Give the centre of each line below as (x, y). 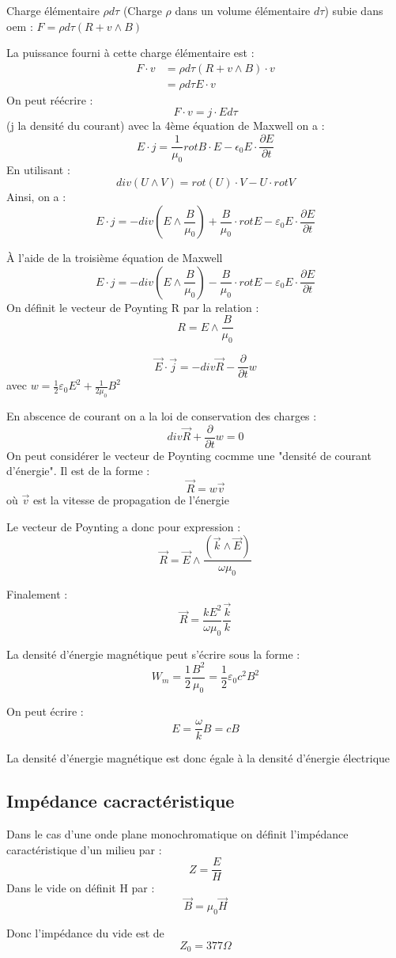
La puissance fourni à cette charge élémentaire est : (130, 53)
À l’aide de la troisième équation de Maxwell (115, 258)
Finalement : (37, 594)
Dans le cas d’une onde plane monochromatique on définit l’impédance (177, 834)
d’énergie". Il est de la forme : (78, 471)
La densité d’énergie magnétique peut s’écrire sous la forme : (153, 654)
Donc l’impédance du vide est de (85, 932)
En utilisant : (38, 169)
